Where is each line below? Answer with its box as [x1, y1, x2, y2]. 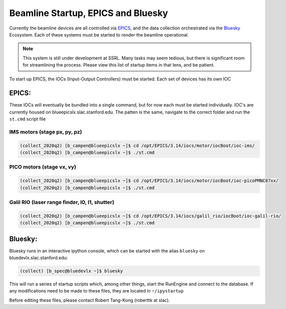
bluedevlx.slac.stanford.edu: [9, 255, 68, 261]
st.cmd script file [9, 116, 46, 122]
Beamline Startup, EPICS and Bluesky [9, 7, 168, 18]
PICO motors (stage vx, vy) [9, 163, 77, 170]
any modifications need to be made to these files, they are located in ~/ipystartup [9, 288, 184, 294]
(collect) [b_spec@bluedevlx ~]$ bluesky [20, 268, 123, 274]
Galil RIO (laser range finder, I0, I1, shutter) [9, 199, 115, 206]
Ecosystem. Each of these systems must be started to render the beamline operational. [9, 31, 189, 37]
